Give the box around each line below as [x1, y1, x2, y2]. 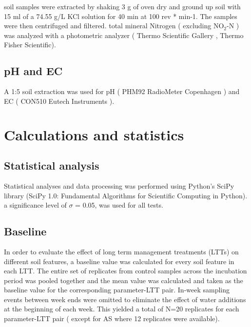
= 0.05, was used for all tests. [75, 200, 163, 210]
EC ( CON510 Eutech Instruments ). [4, 96, 115, 106]
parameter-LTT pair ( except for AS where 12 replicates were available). [4, 313, 220, 324]
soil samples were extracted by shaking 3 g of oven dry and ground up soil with [4, 1, 241, 11]
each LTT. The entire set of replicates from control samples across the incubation [4, 266, 247, 276]
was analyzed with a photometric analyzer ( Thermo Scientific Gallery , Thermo [4, 30, 244, 40]
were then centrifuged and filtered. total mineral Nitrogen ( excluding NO [4, 20, 224, 31]
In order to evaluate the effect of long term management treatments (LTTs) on [4, 246, 239, 256]
